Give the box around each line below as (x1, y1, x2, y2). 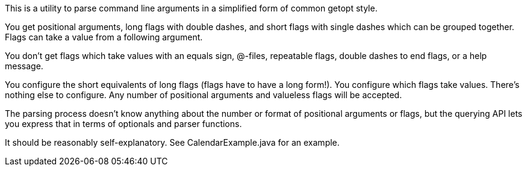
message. (5, 61, 43, 71)
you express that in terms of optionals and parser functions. (5, 119, 242, 129)
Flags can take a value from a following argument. (5, 32, 203, 42)
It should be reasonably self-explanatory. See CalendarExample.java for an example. (5, 137, 340, 148)
